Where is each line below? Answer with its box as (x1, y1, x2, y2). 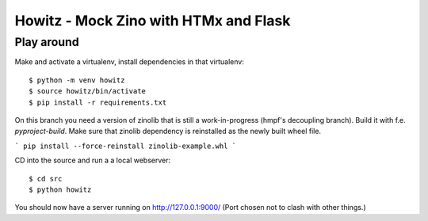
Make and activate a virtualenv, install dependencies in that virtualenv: (14, 57, 245, 67)
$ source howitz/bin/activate (29, 87, 147, 96)
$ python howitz (29, 185, 92, 194)
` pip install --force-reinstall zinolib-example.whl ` (14, 141, 237, 151)
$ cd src (29, 174, 63, 183)
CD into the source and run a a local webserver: (14, 155, 171, 166)
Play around (14, 35, 79, 49)
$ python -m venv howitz (29, 75, 125, 85)
